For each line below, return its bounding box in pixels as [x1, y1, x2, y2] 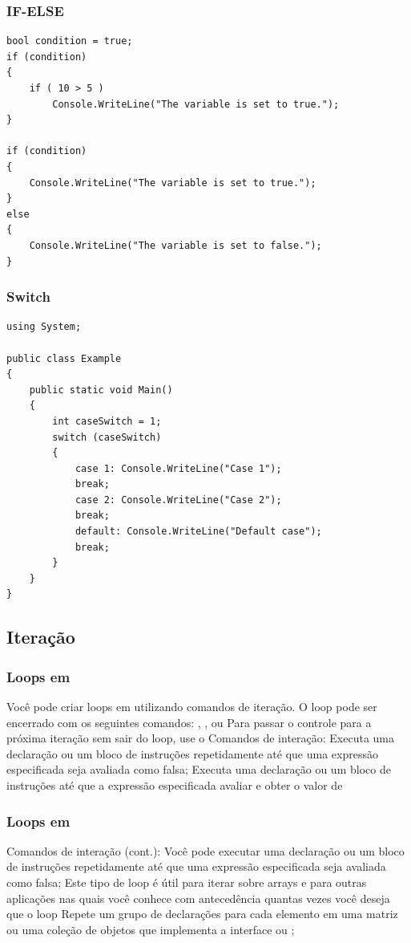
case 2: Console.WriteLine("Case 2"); [75, 494, 282, 506]
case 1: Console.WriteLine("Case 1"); [75, 462, 282, 474]
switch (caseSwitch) [52, 431, 162, 443]
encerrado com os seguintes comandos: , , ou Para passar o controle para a [6, 713, 372, 730]
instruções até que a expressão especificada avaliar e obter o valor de [6, 777, 343, 793]
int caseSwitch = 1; [52, 415, 162, 427]
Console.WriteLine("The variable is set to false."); [29, 239, 322, 251]
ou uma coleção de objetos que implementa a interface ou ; [6, 921, 295, 937]
